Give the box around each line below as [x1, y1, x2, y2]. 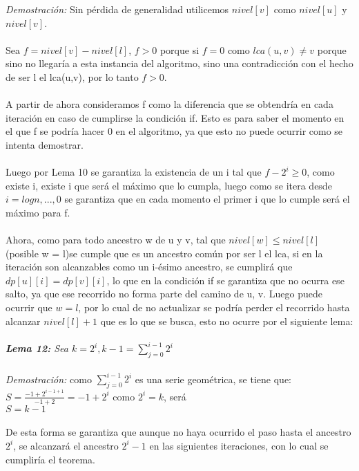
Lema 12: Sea [6, 341, 68, 355]
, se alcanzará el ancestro [13, 438, 119, 452]
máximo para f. [6, 205, 70, 219]
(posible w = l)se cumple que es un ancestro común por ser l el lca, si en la [6, 246, 323, 260]
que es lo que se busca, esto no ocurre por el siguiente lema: [100, 313, 353, 328]
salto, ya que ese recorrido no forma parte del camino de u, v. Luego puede [6, 286, 323, 301]
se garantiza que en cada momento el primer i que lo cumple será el [64, 192, 350, 206]
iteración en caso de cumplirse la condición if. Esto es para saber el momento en [6, 110, 345, 124]
